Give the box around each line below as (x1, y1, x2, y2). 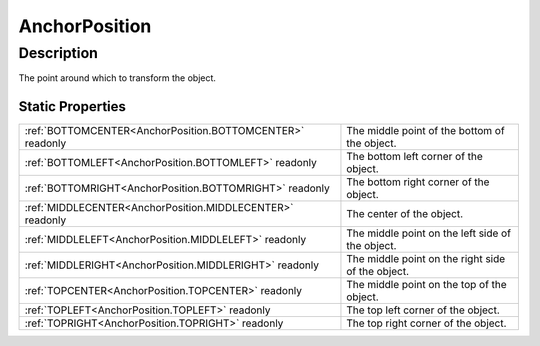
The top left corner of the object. (346, 303, 500, 317)
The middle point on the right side (346, 252, 506, 266)
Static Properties (18, 98, 127, 115)
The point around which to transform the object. (18, 72, 217, 84)
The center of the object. (346, 207, 464, 221)
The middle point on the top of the (346, 278, 507, 292)
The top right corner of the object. (346, 316, 507, 330)
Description (18, 44, 99, 62)
